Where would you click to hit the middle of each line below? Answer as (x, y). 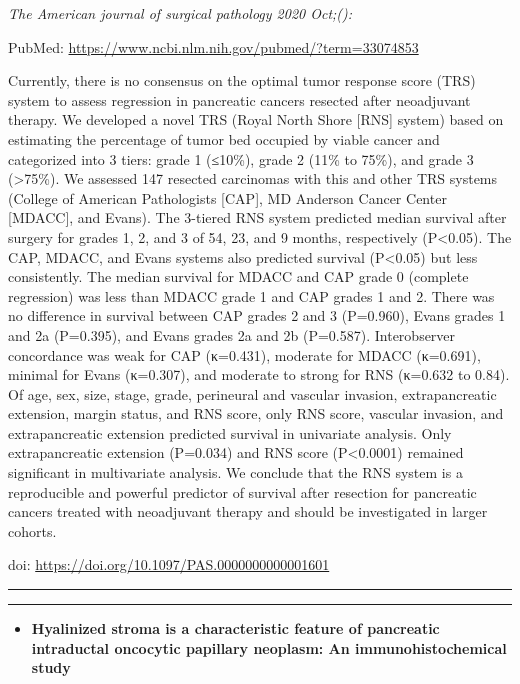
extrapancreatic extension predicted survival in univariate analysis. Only (230, 432)
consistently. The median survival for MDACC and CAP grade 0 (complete (238, 276)
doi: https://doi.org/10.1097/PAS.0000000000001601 (169, 564)
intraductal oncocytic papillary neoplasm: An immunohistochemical (269, 647)
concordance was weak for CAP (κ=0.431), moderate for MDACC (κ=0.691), (244, 354)
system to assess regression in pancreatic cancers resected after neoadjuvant (239, 99)
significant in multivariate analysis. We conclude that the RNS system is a (235, 472)
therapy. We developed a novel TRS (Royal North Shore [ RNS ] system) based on (256, 119)
